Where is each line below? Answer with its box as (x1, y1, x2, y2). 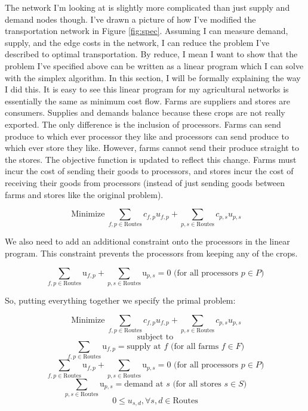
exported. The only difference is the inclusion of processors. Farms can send (5, 118, 281, 130)
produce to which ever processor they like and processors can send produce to (5, 129, 289, 142)
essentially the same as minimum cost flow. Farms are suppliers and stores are (5, 94, 290, 107)
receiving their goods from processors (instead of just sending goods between (5, 176, 285, 188)
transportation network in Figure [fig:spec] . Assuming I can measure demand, (5, 24, 288, 37)
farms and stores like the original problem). (5, 188, 164, 200)
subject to (137, 332, 174, 341)
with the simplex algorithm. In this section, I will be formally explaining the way (5, 71, 301, 84)
